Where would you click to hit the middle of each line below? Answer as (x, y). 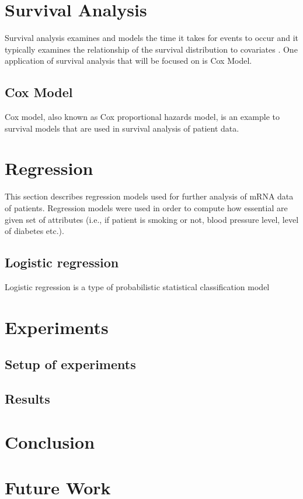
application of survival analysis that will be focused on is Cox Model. (128, 61)
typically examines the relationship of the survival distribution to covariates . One (151, 49)
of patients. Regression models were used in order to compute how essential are (146, 208)
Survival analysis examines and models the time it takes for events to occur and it (151, 38)
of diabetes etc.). (34, 231)
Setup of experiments (70, 364)
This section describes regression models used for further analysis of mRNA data (149, 196)
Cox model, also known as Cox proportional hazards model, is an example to (142, 117)
